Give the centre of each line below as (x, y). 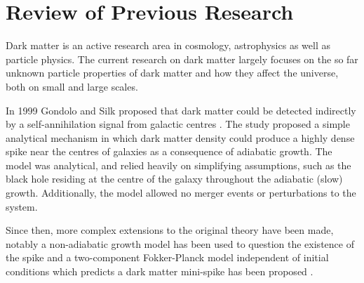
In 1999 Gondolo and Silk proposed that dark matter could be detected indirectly (181, 110)
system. (22, 206)
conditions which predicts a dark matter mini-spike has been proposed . (160, 271)
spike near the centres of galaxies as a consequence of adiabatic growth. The (169, 151)
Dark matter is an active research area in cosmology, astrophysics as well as (168, 45)
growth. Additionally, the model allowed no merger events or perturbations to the (181, 193)
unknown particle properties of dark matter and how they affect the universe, (172, 73)
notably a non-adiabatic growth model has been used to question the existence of (180, 243)
